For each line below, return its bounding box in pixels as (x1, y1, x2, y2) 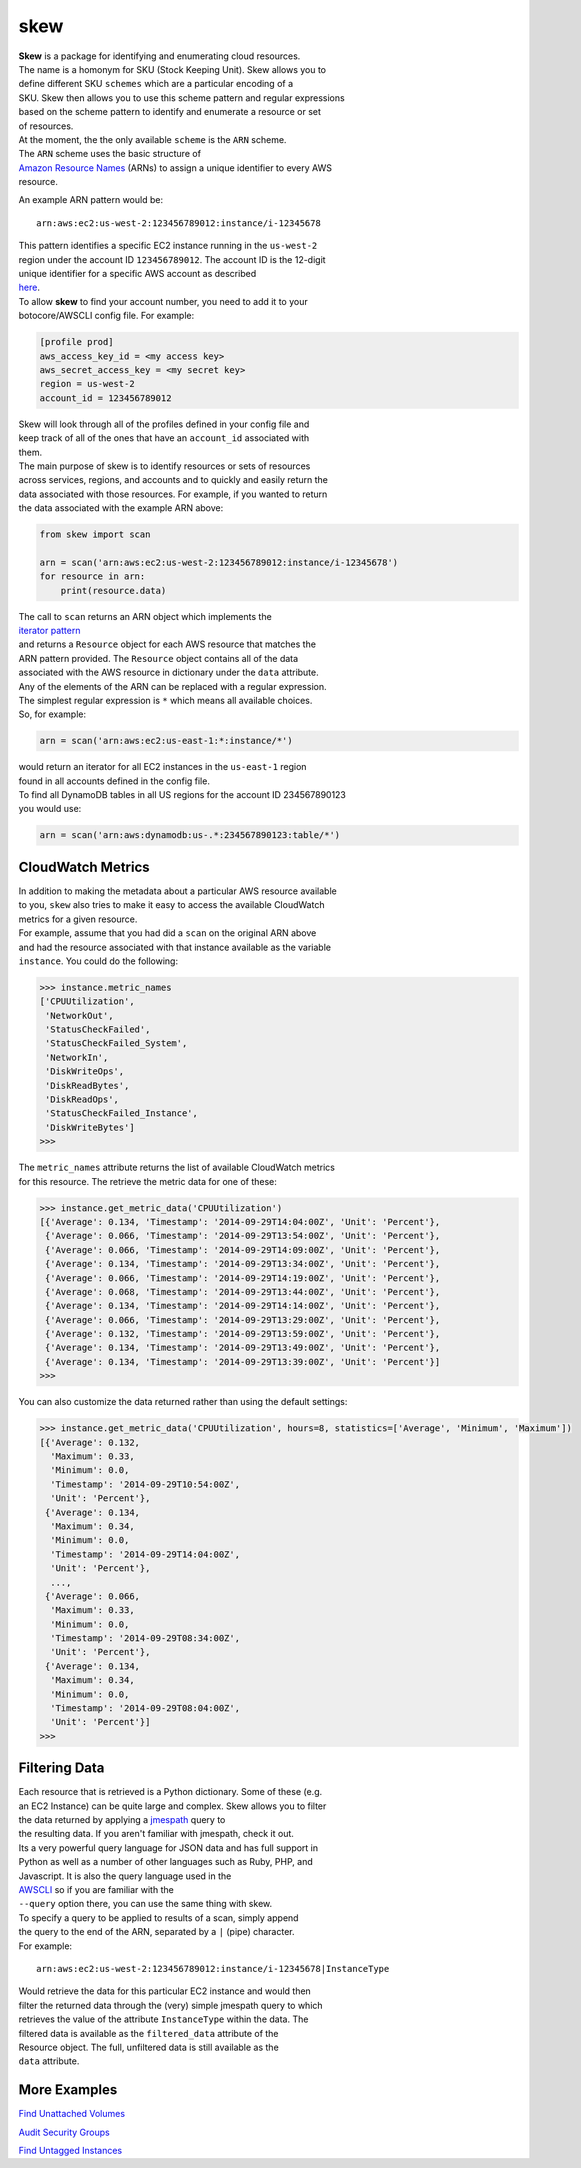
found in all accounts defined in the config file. (18, 775, 210, 787)
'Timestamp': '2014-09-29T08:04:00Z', (50, 1703, 240, 1714)
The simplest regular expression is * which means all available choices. (18, 694, 313, 706)
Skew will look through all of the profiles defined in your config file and (18, 418, 310, 430)
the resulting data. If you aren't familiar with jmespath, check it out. (18, 1828, 295, 1840)
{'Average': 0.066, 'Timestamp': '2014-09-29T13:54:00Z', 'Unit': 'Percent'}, (45, 1230, 441, 1242)
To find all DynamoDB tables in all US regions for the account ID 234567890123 (18, 789, 347, 801)
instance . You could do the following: (18, 955, 179, 967)
